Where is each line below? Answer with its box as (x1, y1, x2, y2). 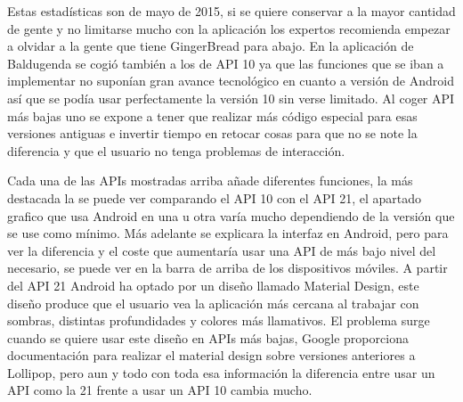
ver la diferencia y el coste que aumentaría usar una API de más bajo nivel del (7, 241, 436, 259)
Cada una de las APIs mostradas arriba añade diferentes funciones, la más (7, 171, 413, 190)
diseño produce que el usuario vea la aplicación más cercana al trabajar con (7, 293, 419, 312)
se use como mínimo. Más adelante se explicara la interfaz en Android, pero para (7, 224, 449, 242)
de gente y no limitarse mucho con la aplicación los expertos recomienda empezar (7, 19, 451, 37)
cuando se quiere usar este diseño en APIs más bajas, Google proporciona (7, 328, 409, 347)
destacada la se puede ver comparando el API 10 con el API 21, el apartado (7, 188, 421, 207)
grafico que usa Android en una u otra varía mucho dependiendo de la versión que (7, 206, 455, 225)
